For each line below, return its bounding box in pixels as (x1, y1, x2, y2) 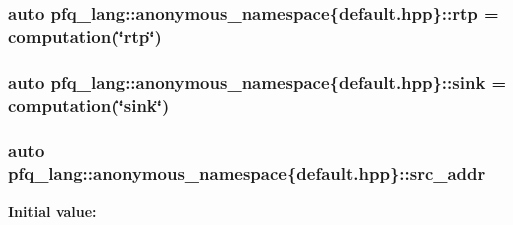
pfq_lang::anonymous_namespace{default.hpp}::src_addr (8, 161, 486, 186)
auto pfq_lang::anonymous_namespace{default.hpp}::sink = (8, 69, 507, 94)
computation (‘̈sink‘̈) (8, 92, 170, 117)
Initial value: (8, 200, 97, 221)
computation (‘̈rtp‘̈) (8, 23, 162, 48)
